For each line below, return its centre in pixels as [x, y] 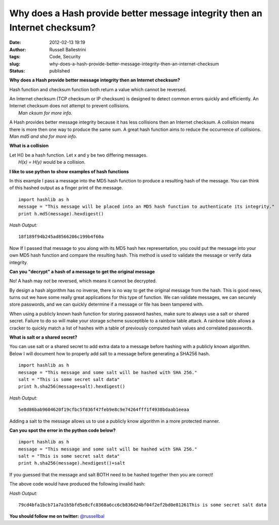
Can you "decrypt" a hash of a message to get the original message [82, 272]
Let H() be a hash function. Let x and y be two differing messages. [78, 155]
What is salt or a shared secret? [43, 337]
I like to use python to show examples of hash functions [69, 171]
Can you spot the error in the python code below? [63, 430]
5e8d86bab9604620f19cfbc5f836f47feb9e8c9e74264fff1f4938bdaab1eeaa [104, 410]
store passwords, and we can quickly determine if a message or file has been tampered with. [106, 305]
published [60, 70]
